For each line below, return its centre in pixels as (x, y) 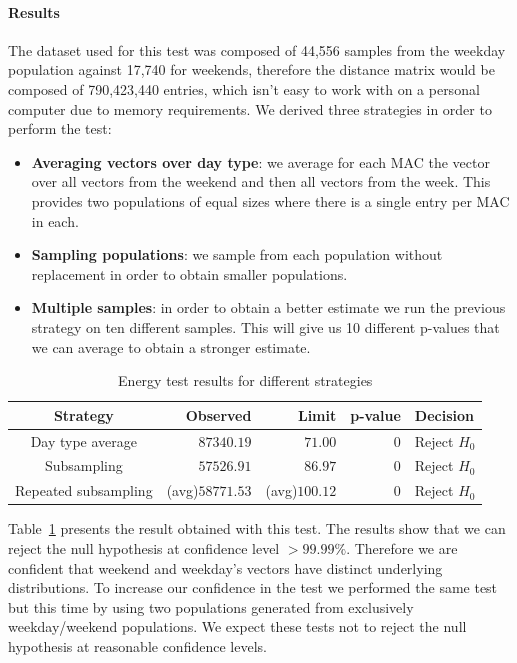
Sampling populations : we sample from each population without (237, 254)
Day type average (84, 440)
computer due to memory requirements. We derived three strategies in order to (250, 108)
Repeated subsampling (84, 490)
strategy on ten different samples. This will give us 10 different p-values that (265, 326)
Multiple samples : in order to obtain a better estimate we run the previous (268, 307)
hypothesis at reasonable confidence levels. (137, 645)
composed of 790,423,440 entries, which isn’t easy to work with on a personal (244, 88)
